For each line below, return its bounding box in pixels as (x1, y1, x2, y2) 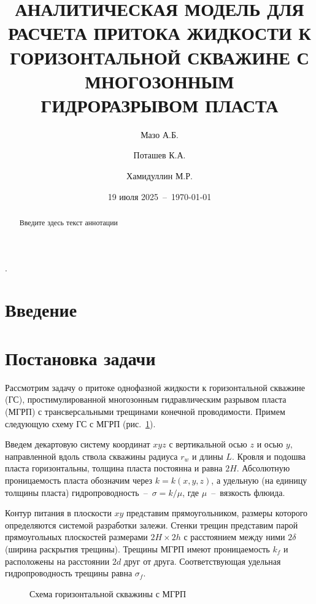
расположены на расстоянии (5, 554, 110, 567)
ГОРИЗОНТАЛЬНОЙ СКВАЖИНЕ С (10, 44, 309, 69)
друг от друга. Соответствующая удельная (123, 554, 281, 567)
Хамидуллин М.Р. (126, 169, 193, 182)
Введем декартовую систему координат (5, 438, 150, 451)
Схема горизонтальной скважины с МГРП (29, 587, 187, 600)
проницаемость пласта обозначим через (5, 473, 153, 486)
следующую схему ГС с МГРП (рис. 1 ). (5, 417, 156, 430)
